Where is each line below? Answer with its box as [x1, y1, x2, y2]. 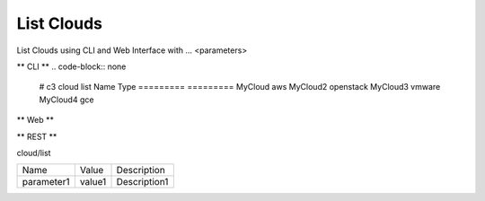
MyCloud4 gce [39, 94, 94, 105]
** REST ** [16, 131, 57, 142]
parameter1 [22, 176, 70, 188]
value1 [79, 176, 107, 188]
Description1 [116, 176, 169, 188]
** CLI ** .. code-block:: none [16, 61, 127, 72]
